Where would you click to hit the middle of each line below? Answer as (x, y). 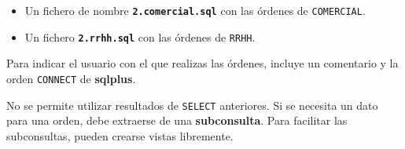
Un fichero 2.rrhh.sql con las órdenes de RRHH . (140, 36)
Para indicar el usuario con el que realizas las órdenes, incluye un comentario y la (202, 63)
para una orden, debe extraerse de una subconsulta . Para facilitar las (177, 120)
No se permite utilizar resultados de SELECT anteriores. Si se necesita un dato (192, 105)
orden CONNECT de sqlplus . (71, 78)
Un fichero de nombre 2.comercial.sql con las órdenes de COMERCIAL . (195, 10)
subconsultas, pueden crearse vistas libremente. (120, 135)
